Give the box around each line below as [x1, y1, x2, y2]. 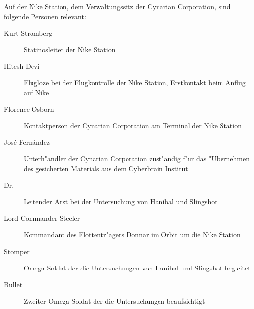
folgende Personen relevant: [4, 11, 86, 21]
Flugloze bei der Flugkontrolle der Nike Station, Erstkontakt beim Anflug [24, 77, 246, 87]
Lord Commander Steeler [4, 213, 80, 223]
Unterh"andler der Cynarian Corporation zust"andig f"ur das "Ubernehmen [24, 153, 250, 163]
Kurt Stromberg [4, 28, 53, 38]
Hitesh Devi [4, 61, 40, 71]
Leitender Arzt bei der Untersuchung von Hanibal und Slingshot [24, 196, 218, 206]
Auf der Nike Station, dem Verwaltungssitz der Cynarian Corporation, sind [4, 1, 231, 11]
